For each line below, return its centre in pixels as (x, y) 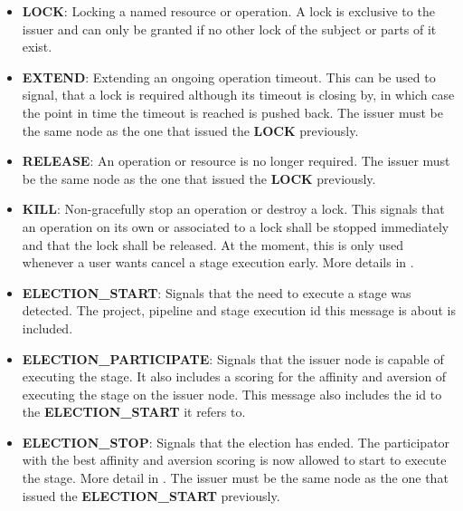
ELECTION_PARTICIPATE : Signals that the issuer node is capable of (233, 358)
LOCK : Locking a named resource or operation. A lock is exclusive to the (228, 11)
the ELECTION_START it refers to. (134, 412)
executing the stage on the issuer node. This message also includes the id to (232, 394)
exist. (37, 47)
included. (47, 328)
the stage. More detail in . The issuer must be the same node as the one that (235, 478)
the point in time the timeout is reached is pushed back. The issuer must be (233, 112)
